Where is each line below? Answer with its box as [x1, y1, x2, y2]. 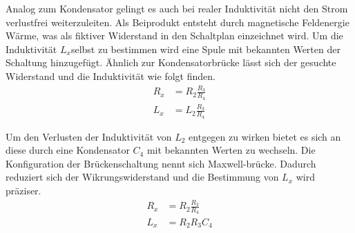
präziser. [6, 183, 41, 197]
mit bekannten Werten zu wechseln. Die [146, 143, 316, 157]
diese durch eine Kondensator [6, 143, 130, 157]
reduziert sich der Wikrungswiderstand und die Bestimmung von [6, 170, 279, 184]
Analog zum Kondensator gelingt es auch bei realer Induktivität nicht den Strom [6, 1, 348, 15]
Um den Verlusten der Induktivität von [6, 129, 172, 143]
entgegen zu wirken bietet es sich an [189, 129, 341, 143]
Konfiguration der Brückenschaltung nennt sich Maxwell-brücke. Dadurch [6, 156, 316, 170]
